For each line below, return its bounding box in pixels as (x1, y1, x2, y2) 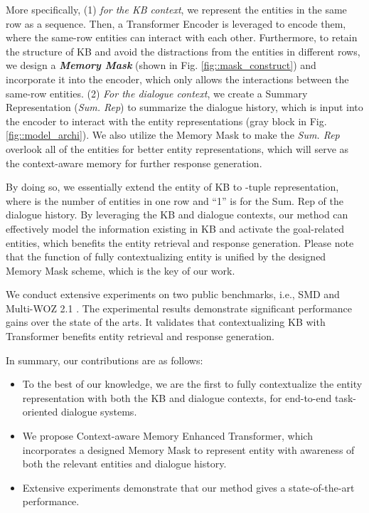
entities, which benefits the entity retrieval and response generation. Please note (6, 235, 354, 250)
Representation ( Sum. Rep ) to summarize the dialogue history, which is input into (6, 100, 363, 115)
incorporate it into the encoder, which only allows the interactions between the (6, 71, 349, 86)
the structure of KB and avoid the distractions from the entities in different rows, (6, 43, 360, 58)
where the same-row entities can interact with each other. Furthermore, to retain (6, 30, 358, 45)
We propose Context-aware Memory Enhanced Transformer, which (22, 428, 313, 443)
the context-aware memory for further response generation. (6, 155, 262, 170)
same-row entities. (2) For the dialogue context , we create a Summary (6, 85, 308, 100)
